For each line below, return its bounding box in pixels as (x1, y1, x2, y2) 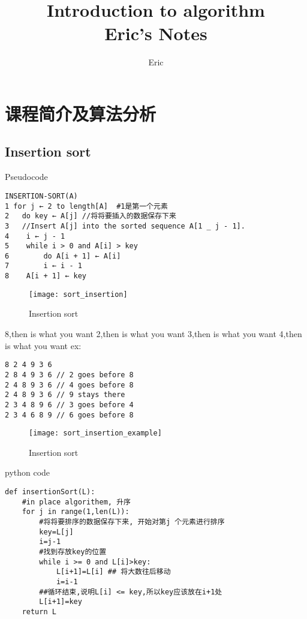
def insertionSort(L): (5, 488, 95, 497)
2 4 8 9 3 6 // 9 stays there (5, 390, 125, 399)
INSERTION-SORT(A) (5, 191, 78, 200)
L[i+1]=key (39, 597, 82, 606)
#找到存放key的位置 (39, 547, 107, 556)
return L (22, 607, 56, 616)
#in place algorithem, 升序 (22, 497, 131, 506)
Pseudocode (5, 170, 48, 183)
